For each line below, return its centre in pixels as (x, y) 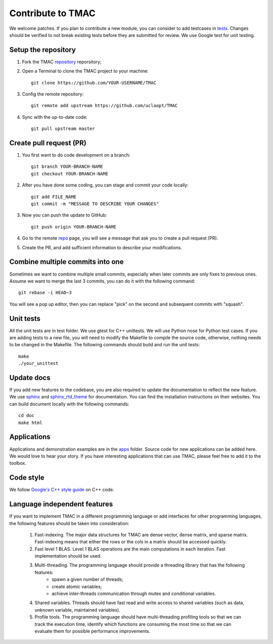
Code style (27, 478)
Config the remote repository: (53, 94)
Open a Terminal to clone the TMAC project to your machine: (85, 71)
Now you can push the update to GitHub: (64, 215)
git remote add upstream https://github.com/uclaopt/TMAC (104, 106)
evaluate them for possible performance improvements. (93, 631)
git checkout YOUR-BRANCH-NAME (70, 174)
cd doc (27, 416)
